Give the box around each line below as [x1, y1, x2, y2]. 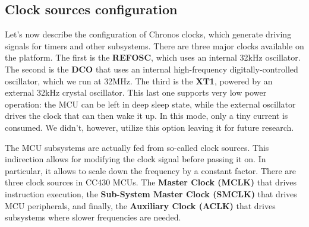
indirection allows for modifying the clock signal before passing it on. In [5, 153, 266, 165]
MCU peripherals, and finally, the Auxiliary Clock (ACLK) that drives [5, 199, 276, 212]
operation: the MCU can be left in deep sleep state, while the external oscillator [5, 97, 296, 110]
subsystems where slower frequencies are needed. [5, 211, 181, 223]
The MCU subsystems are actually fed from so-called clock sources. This [5, 141, 269, 153]
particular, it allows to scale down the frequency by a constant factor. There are [5, 164, 297, 176]
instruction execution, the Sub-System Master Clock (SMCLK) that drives [5, 187, 297, 200]
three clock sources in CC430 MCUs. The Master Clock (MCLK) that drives [5, 176, 297, 188]
